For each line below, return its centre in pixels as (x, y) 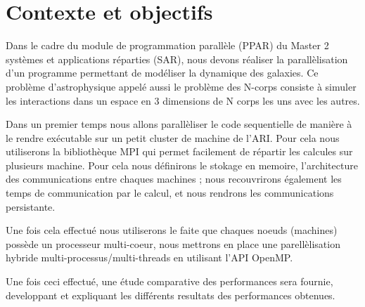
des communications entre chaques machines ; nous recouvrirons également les (174, 179)
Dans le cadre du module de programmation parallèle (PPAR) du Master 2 (167, 45)
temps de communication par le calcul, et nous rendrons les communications (170, 193)
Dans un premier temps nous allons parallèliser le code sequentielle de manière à (179, 124)
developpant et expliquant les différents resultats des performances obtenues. (171, 295)
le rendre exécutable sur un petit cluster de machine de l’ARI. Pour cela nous (173, 137)
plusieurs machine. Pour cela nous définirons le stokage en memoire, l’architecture (182, 165)
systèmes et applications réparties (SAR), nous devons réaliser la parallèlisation (177, 59)
